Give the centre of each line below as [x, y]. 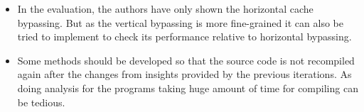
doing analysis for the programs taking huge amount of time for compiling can [188, 88]
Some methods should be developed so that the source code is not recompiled [186, 60]
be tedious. [41, 102]
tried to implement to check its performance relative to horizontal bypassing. [184, 37]
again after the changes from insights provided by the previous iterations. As [184, 74]
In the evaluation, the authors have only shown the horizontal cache [165, 9]
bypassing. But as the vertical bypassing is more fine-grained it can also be [180, 22]
